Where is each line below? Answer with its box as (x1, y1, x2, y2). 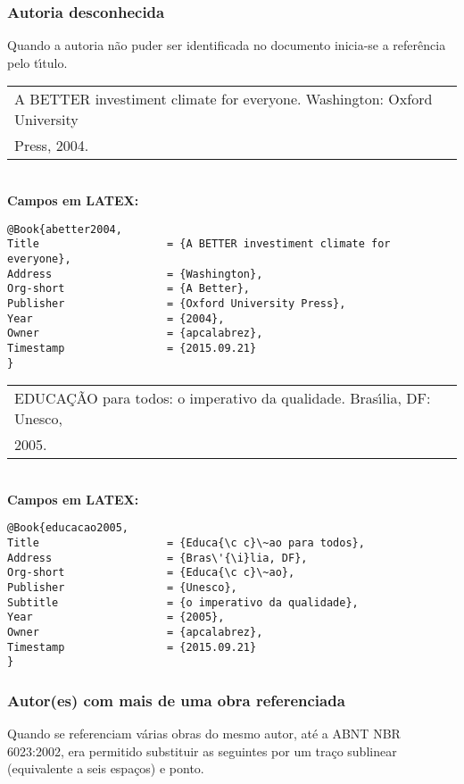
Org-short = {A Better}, (7, 282, 251, 296)
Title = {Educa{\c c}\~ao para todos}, (7, 537, 365, 549)
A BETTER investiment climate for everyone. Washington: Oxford (14, 88, 433, 110)
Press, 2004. (14, 135, 89, 156)
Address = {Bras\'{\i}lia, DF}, (7, 551, 308, 564)
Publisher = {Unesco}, (7, 580, 237, 594)
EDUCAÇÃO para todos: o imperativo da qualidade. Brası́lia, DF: (14, 388, 431, 409)
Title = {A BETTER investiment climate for (7, 238, 391, 251)
